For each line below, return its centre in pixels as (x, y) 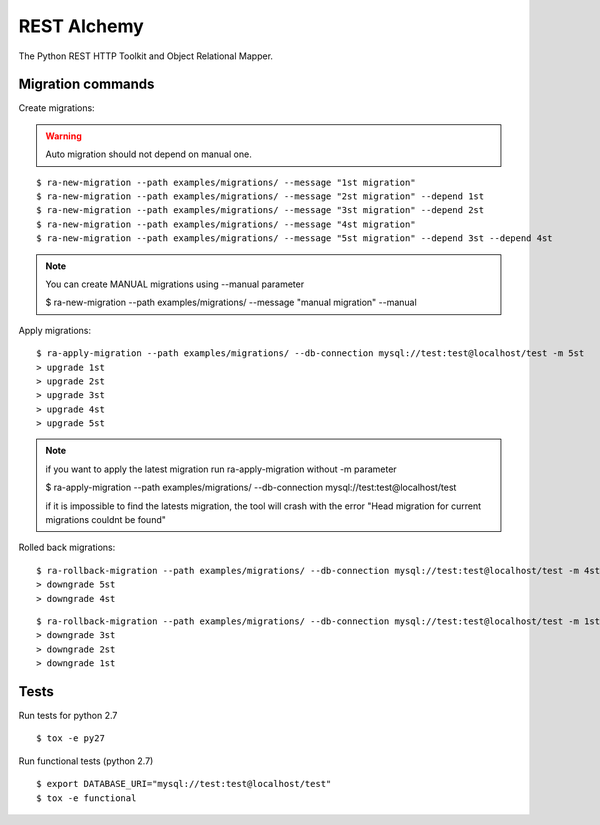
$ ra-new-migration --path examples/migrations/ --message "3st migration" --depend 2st (260, 210)
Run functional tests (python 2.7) (86, 761)
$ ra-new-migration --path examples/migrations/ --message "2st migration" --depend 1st (260, 196)
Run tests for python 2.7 (68, 716)
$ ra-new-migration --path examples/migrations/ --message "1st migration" (226, 182)
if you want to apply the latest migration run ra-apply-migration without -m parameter (221, 469)
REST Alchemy (81, 26)
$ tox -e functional (86, 798)
